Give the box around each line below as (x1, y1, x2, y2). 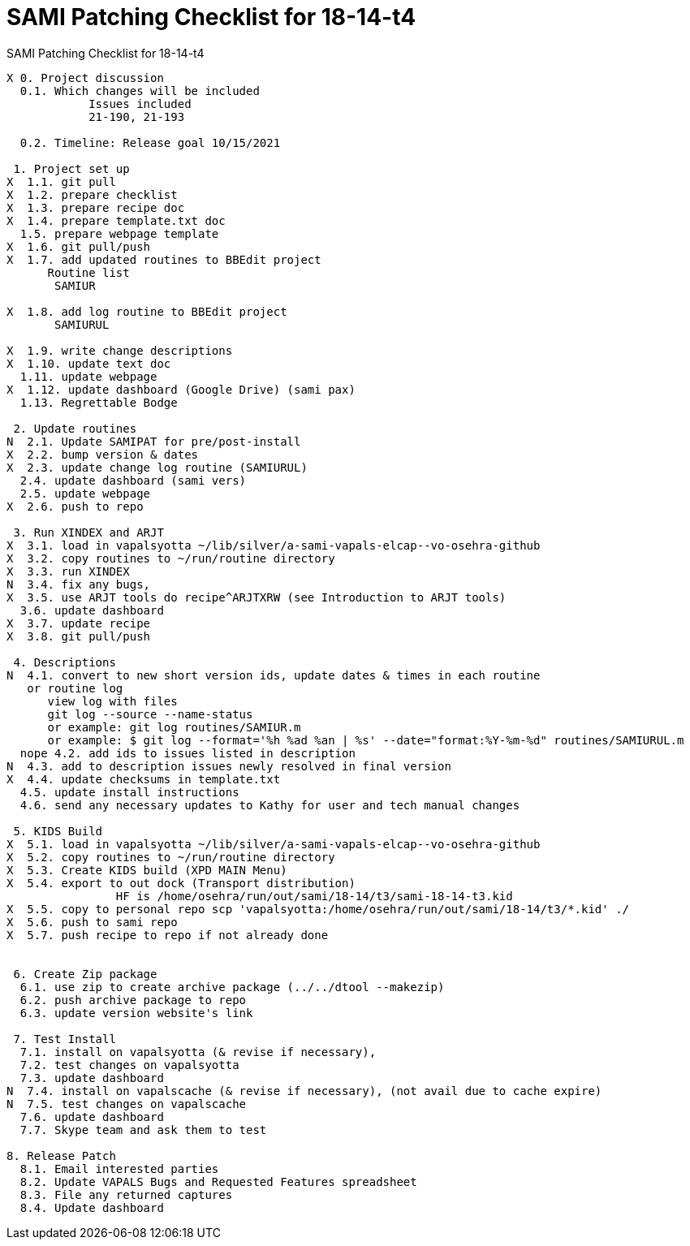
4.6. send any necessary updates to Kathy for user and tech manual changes (19, 798, 520, 812)
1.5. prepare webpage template (19, 226, 219, 240)
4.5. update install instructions (19, 785, 239, 799)
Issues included (88, 97, 192, 110)
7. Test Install (13, 1032, 116, 1046)
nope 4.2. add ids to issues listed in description (19, 746, 356, 760)
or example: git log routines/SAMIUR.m (47, 720, 301, 734)
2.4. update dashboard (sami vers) (19, 473, 247, 487)
